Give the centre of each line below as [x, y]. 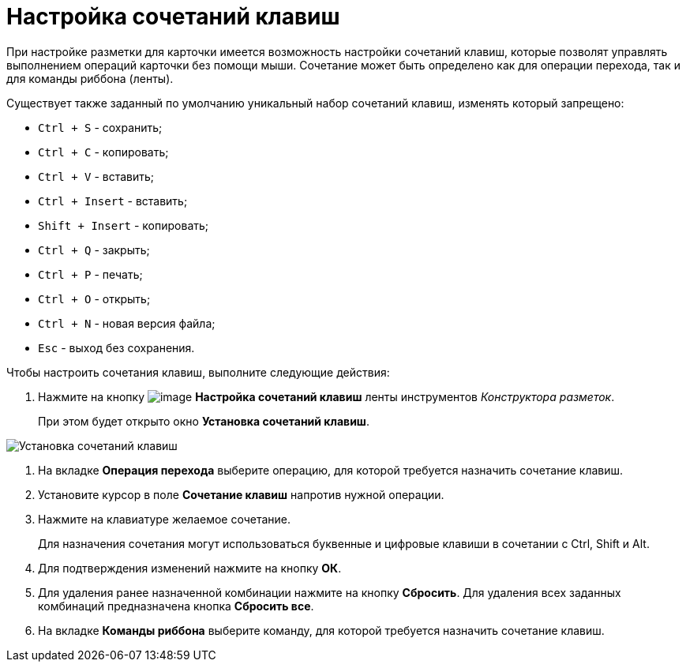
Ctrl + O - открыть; [94, 298]
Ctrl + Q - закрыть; [94, 250]
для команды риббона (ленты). [90, 78]
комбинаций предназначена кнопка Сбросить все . [176, 606]
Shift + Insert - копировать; [124, 225]
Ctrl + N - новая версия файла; [127, 323]
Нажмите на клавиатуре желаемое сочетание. [165, 519]
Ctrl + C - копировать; [103, 152]
